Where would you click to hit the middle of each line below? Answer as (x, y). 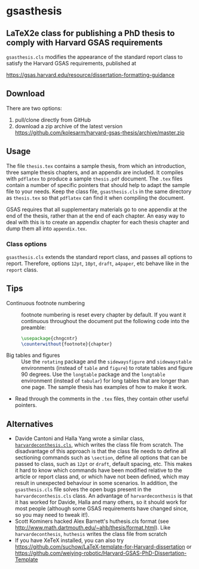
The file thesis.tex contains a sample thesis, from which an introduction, (96, 165)
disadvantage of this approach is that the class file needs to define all (100, 451)
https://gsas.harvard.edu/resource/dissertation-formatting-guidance (91, 75)
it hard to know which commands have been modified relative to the (98, 470)
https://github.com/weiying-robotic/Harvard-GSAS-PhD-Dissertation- (101, 553)
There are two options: (34, 108)
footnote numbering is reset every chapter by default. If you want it (104, 314)
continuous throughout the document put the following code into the (105, 321)
